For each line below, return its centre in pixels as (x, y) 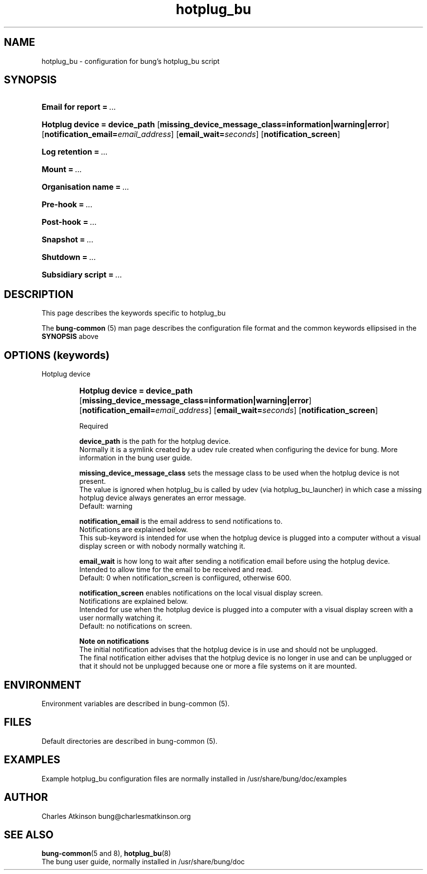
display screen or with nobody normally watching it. (162, 546)
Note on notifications (114, 641)
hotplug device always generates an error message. (163, 498)
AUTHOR (26, 797)
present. (93, 481)
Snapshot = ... (68, 240)
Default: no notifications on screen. (136, 626)
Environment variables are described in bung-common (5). (136, 703)
